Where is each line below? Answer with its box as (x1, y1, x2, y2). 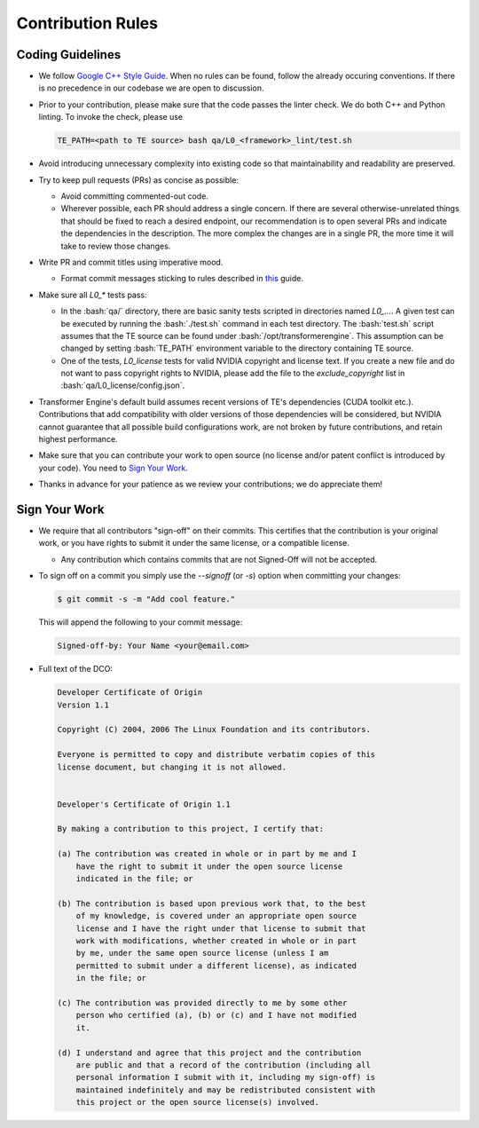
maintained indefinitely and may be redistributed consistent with (75, 1085, 376, 1095)
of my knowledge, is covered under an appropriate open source (75, 911, 357, 921)
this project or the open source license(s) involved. (75, 1097, 319, 1108)
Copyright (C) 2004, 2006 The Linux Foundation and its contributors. (57, 724, 372, 735)
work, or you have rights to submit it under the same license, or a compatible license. (38, 538, 349, 548)
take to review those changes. (60, 241, 171, 251)
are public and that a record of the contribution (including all (75, 1060, 372, 1069)
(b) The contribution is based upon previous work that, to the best (57, 898, 366, 909)
